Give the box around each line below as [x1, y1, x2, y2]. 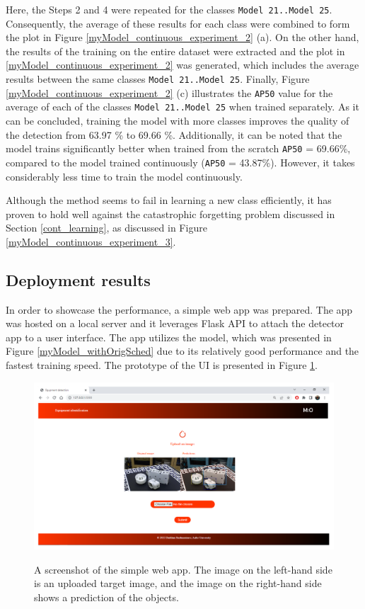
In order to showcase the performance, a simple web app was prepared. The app [6, 302, 353, 317]
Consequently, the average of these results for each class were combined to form [6, 16, 350, 30]
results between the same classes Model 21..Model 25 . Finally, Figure [6, 72, 310, 86]
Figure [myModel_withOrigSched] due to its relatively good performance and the [6, 343, 359, 358]
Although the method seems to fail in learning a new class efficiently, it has [6, 193, 332, 207]
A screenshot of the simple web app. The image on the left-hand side [34, 562, 332, 576]
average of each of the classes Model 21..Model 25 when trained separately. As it [6, 99, 359, 114]
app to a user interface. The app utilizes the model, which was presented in [6, 329, 332, 344]
